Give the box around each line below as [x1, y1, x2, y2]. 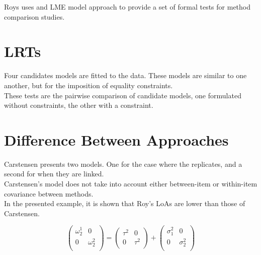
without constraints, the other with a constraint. [4, 100, 153, 110]
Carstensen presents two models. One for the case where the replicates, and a [4, 158, 242, 169]
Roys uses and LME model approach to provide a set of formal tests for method [4, 2, 251, 12]
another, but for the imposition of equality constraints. [4, 80, 173, 90]
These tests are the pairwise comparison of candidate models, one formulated [4, 90, 241, 100]
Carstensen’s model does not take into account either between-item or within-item [4, 178, 257, 188]
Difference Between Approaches [4, 129, 229, 150]
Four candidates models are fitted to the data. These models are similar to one [4, 70, 247, 81]
